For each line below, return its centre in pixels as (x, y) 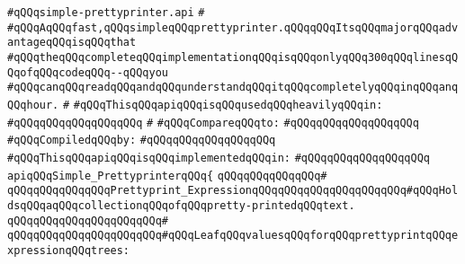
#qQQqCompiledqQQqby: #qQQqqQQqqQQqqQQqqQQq (142, 141)
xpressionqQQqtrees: (69, 250)
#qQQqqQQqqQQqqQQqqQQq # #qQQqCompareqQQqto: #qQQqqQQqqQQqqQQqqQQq (213, 123)
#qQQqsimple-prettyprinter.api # (106, 13)
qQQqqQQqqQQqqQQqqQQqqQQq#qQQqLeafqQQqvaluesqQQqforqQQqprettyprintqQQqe (233, 236)
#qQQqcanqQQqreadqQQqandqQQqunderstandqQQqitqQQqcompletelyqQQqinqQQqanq (233, 88)
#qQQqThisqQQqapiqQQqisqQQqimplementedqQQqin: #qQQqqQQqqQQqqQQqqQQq (219, 158)
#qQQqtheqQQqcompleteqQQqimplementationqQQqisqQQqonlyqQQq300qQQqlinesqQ (233, 57)
